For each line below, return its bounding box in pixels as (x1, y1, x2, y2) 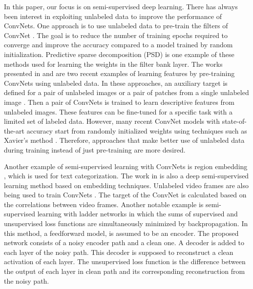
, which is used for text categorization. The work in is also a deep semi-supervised (4, 171, 249, 181)
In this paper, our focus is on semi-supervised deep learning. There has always (4, 1, 238, 11)
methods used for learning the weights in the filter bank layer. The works (4, 58, 223, 69)
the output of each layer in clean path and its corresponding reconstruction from (4, 266, 245, 276)
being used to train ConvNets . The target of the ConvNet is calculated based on (4, 190, 247, 200)
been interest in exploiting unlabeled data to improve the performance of (4, 11, 222, 21)
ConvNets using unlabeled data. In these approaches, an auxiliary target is (4, 77, 228, 88)
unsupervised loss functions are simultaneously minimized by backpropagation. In (4, 218, 248, 229)
